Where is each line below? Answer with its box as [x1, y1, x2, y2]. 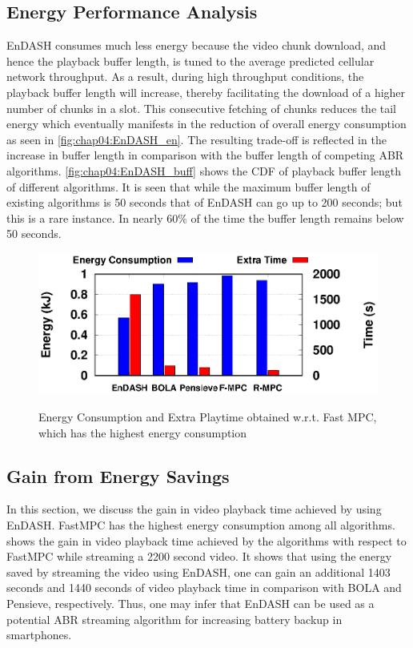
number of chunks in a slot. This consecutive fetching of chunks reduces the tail [6, 99, 397, 116]
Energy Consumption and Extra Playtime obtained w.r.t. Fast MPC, [38, 408, 377, 425]
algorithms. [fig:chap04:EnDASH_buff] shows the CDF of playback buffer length [6, 162, 402, 179]
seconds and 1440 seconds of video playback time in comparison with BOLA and [6, 579, 402, 596]
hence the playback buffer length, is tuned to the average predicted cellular [6, 52, 375, 69]
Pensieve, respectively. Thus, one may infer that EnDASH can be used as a [6, 594, 375, 611]
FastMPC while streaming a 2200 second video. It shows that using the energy [6, 548, 392, 565]
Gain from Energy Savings [6, 463, 230, 488]
